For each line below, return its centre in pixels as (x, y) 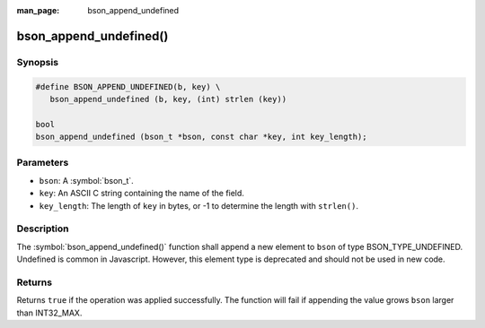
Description (43, 229)
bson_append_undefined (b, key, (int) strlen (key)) (168, 99)
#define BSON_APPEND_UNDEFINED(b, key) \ (128, 86)
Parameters (43, 163)
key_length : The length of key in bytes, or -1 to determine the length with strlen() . (199, 205)
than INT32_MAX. (49, 313)
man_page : (38, 10)
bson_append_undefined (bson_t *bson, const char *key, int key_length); (201, 137)
